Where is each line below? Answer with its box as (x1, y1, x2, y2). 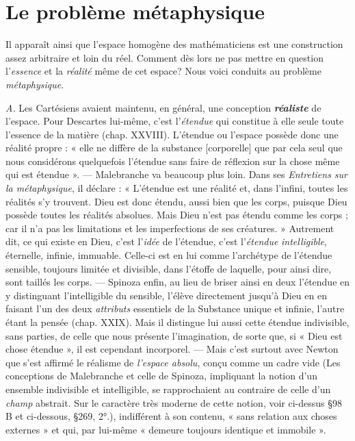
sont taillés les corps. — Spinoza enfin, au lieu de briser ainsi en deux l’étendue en (5, 275, 350, 289)
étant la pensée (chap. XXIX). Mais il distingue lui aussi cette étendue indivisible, (5, 315, 350, 329)
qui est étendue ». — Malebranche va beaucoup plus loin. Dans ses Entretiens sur (5, 167, 348, 181)
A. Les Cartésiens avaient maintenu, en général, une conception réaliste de (5, 100, 321, 114)
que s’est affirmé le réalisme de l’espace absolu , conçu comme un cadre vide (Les (5, 355, 341, 369)
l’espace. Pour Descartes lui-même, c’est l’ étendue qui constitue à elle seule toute (5, 114, 344, 128)
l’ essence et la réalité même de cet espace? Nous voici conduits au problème (5, 64, 321, 78)
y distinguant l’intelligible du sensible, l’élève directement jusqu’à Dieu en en (5, 288, 327, 302)
